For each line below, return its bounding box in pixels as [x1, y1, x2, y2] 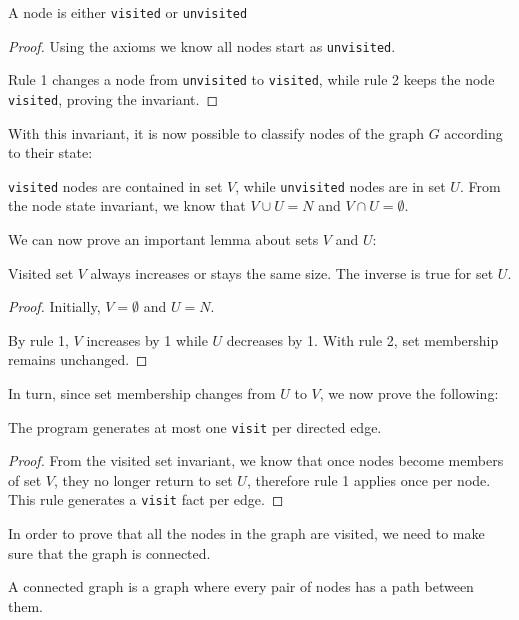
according [444, 122, 503, 143]
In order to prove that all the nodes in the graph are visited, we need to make [8, 523, 485, 544]
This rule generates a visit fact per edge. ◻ [8, 489, 284, 510]
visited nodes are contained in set [8, 175, 223, 196]
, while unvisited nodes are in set [235, 175, 446, 196]
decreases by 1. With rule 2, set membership [226, 329, 499, 350]
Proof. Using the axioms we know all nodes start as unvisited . [8, 35, 396, 56]
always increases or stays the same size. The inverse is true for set [90, 262, 494, 283]
